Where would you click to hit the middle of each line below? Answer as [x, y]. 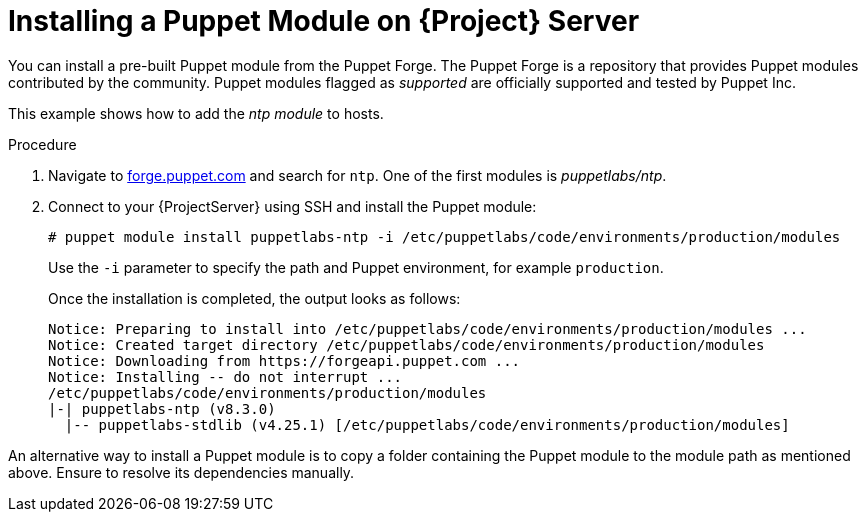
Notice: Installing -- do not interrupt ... [225, 376]
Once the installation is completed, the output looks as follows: [254, 298]
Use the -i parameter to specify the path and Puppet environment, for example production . [356, 267]
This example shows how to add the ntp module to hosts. [196, 113]
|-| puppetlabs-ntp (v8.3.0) [162, 408]
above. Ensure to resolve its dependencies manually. [181, 472]
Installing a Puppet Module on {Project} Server [324, 21]
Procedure [42, 144]
